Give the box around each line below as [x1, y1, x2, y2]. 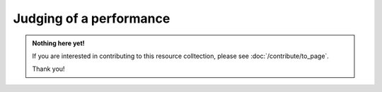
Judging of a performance [13, 11, 170, 26]
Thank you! [32, 64, 65, 74]
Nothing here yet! [32, 39, 85, 47]
